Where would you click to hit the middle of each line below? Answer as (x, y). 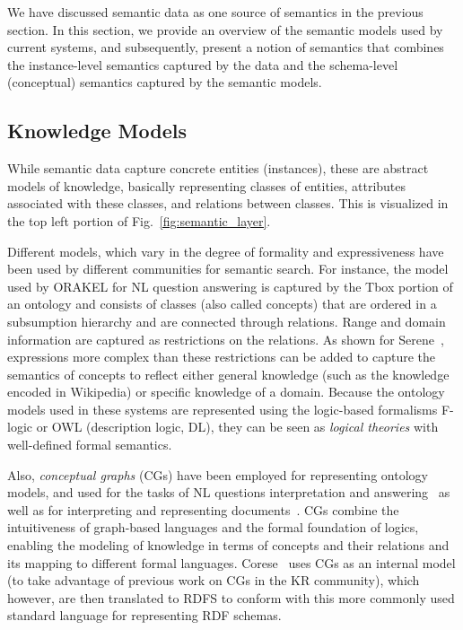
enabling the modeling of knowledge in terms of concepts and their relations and (228, 545)
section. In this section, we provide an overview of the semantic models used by (225, 29)
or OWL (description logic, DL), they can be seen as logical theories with (237, 427)
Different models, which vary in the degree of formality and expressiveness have (226, 251)
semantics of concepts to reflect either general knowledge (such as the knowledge (228, 374)
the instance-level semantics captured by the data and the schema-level (203, 64)
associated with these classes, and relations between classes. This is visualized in (228, 203)
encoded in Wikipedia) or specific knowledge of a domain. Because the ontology (226, 392)
